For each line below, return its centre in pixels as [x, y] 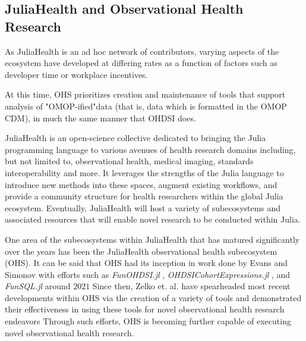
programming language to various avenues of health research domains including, [150, 149]
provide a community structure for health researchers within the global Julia [144, 196]
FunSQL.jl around [38, 286]
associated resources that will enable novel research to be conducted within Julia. [153, 219]
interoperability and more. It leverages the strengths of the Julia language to [144, 172]
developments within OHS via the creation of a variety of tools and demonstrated [153, 297]
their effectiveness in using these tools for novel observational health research [145, 309]
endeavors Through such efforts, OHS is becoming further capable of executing [148, 321]
